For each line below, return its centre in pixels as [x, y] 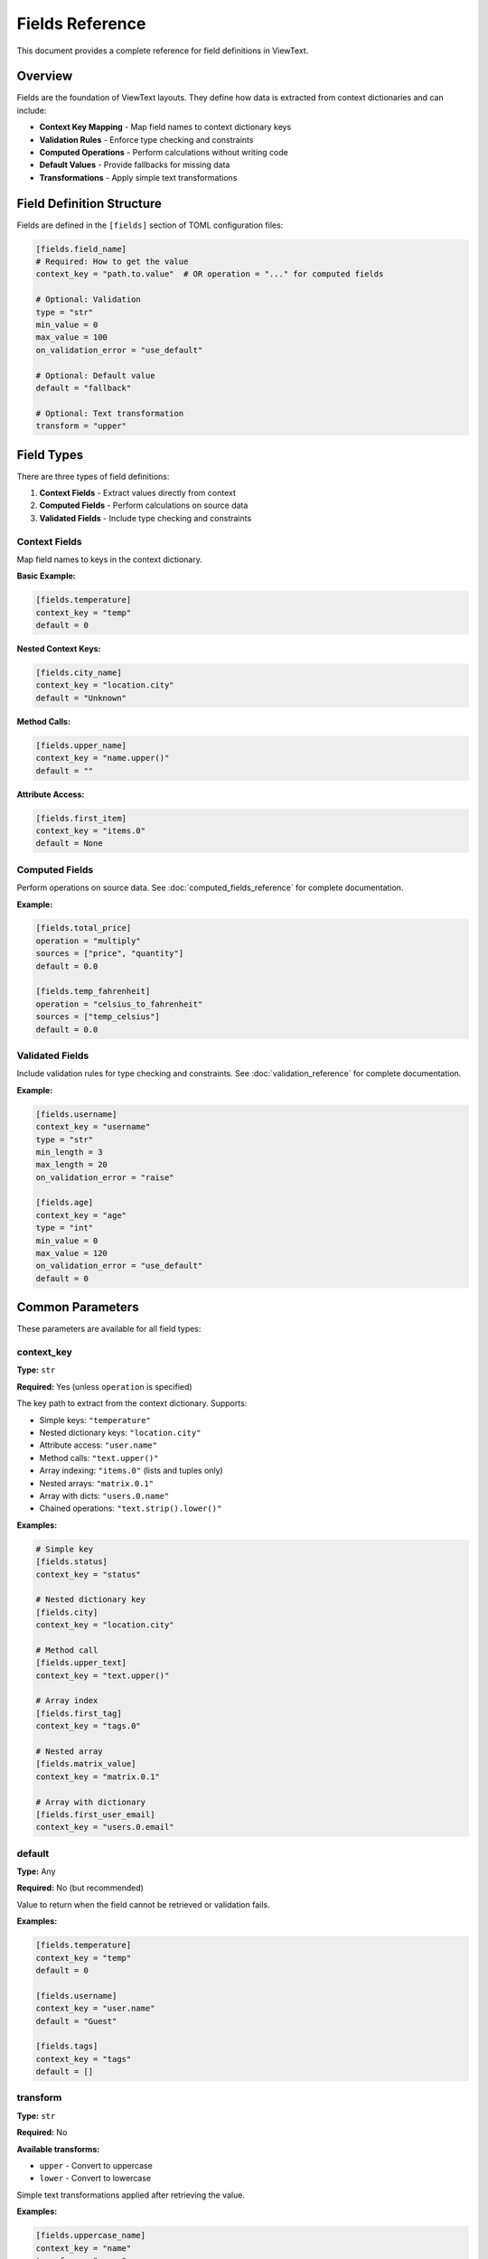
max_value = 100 [72, 337]
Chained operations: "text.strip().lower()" [131, 1508]
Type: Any [36, 1871]
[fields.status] [72, 1562]
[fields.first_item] [81, 818]
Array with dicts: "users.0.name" [104, 1495]
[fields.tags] [67, 2046]
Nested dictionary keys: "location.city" [120, 1433]
